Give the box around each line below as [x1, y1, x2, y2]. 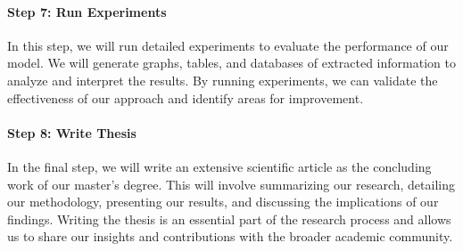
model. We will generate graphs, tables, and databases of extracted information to [7, 53, 456, 72]
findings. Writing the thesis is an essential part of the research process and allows [7, 209, 451, 228]
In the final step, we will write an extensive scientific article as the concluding [7, 157, 432, 175]
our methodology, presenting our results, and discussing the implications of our [7, 192, 439, 211]
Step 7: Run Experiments [7, 2, 167, 20]
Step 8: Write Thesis [7, 123, 136, 142]
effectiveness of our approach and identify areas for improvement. [7, 88, 364, 107]
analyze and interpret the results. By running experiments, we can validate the [7, 70, 438, 89]
